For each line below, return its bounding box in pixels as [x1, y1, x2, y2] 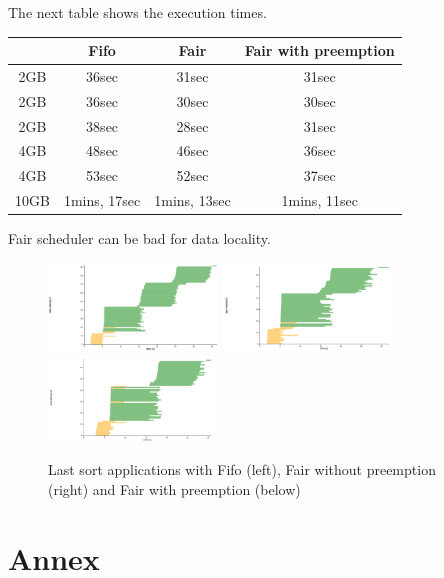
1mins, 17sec [63, 190, 141, 211]
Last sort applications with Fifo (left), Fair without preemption [48, 459, 436, 480]
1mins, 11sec [281, 190, 358, 211]
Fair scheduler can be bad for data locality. [8, 228, 271, 249]
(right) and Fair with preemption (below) [48, 478, 301, 499]
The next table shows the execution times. [8, 2, 267, 22]
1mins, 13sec [154, 190, 231, 211]
